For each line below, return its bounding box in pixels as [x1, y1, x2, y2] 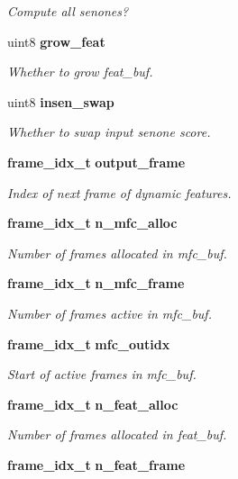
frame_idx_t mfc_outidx [7, 334, 170, 353]
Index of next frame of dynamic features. [7, 183, 232, 202]
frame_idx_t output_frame [7, 152, 186, 171]
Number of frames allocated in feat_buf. [7, 425, 227, 444]
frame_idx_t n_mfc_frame [7, 274, 185, 293]
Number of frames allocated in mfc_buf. [7, 243, 227, 262]
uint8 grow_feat [7, 32, 105, 50]
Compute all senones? [7, 2, 129, 20]
